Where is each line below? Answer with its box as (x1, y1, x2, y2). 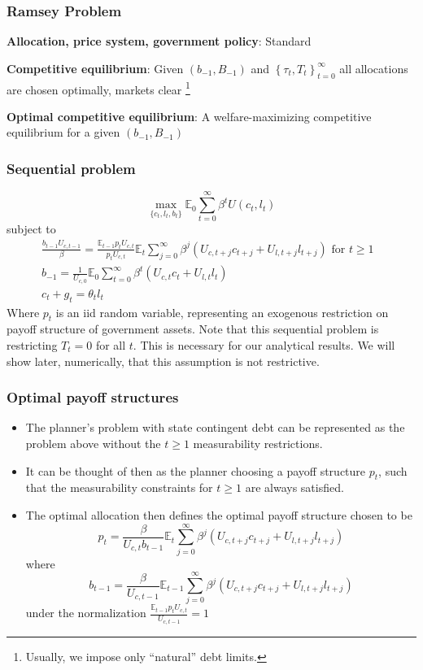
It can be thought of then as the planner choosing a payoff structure (25, 462, 366, 479)
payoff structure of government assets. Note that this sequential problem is (7, 320, 379, 337)
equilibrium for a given (7, 124, 120, 141)
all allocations (339, 59, 408, 76)
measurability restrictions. (193, 434, 323, 451)
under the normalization (25, 604, 146, 621)
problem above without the (25, 434, 161, 451)
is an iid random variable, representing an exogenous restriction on (55, 303, 389, 320)
